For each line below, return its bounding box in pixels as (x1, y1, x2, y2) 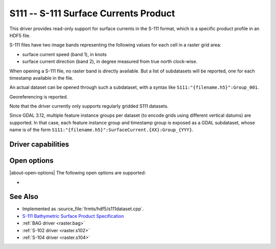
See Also (9, 192, 38, 201)
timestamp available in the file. (9, 74, 74, 81)
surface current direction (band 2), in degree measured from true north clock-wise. (22, 59, 198, 65)
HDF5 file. (9, 32, 31, 38)
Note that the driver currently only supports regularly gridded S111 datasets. (9, 103, 169, 109)
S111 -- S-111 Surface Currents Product (9, 8, 175, 19)
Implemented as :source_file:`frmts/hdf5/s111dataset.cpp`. (22, 206, 144, 212)
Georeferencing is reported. (9, 93, 68, 99)
